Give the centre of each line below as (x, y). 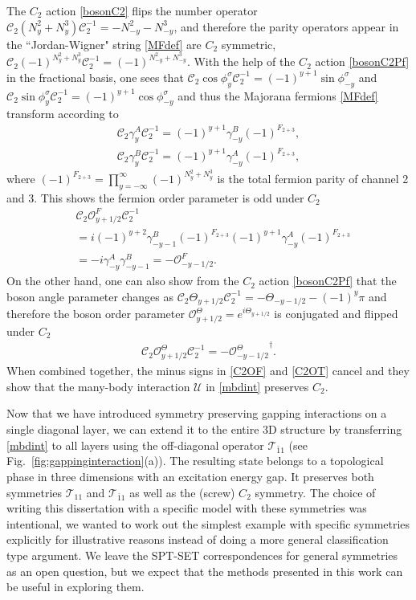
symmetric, (249, 44)
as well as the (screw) (182, 492)
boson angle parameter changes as (90, 296)
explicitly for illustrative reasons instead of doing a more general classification (198, 539)
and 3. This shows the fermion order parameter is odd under (155, 197)
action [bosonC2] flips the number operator (152, 10)
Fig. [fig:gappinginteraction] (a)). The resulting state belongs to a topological (195, 461)
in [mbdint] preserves (257, 386)
